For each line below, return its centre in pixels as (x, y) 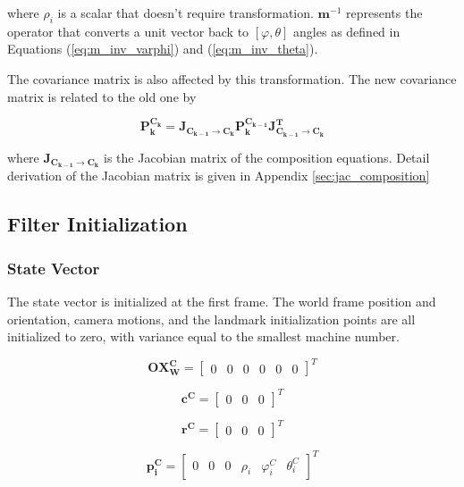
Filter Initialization (97, 224)
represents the (384, 13)
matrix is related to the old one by (102, 96)
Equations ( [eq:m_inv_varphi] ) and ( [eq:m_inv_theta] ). (163, 49)
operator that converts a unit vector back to (128, 31)
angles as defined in (347, 31)
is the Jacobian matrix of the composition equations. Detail (267, 157)
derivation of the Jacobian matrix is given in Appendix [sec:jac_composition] (219, 176)
